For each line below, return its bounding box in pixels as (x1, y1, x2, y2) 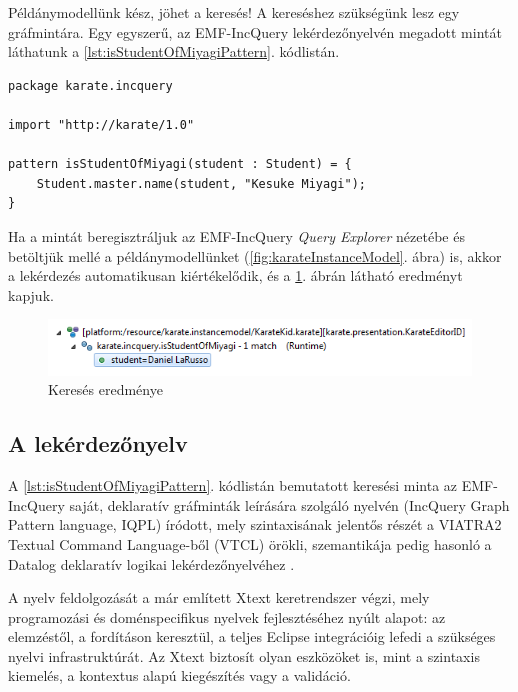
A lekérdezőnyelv (8, 428, 188, 459)
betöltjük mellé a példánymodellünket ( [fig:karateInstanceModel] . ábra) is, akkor (8, 245, 502, 266)
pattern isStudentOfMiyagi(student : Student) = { (8, 157, 352, 172)
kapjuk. (8, 284, 54, 305)
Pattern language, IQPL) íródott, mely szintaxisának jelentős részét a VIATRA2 (8, 514, 502, 535)
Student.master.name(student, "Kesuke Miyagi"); (36, 176, 366, 191)
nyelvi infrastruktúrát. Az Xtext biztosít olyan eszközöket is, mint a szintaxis (8, 645, 480, 666)
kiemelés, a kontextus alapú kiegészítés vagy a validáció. (8, 665, 351, 686)
